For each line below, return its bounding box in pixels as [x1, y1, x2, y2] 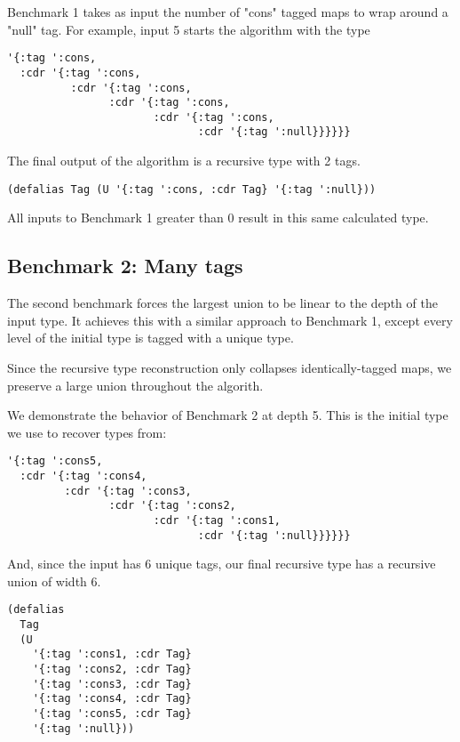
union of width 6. [7, 571, 101, 590]
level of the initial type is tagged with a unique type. [7, 328, 294, 347]
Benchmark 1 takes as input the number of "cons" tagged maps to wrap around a [7, 3, 448, 20]
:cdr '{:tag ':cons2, [108, 499, 236, 512]
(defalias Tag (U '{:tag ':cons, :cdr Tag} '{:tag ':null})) [7, 182, 377, 196]
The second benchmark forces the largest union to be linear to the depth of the [7, 294, 438, 312]
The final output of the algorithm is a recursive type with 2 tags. [7, 151, 361, 170]
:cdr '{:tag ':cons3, [64, 484, 192, 497]
